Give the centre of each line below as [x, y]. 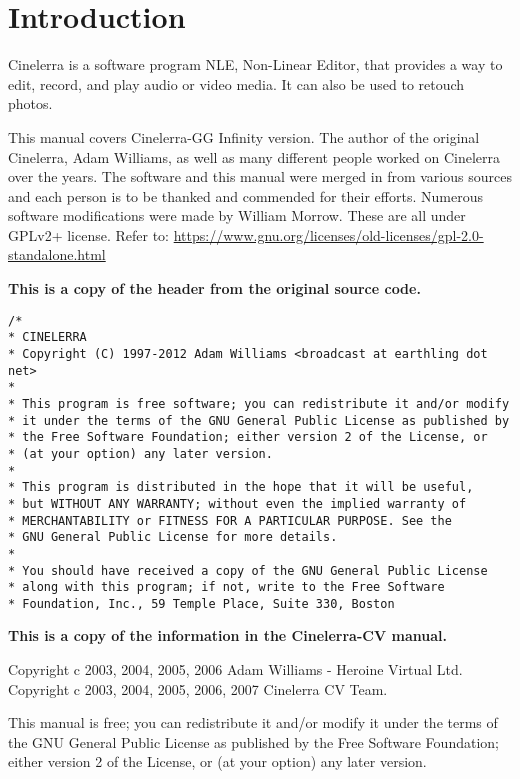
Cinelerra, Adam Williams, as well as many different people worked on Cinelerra [254, 156]
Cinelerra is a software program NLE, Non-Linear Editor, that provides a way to [255, 64]
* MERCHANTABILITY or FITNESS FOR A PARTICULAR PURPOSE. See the [230, 520]
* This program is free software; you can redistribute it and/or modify [259, 403]
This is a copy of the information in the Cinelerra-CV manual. [227, 635]
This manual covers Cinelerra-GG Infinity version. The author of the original [244, 136]
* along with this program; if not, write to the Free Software [226, 587]
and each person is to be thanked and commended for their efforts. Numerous [245, 195]
